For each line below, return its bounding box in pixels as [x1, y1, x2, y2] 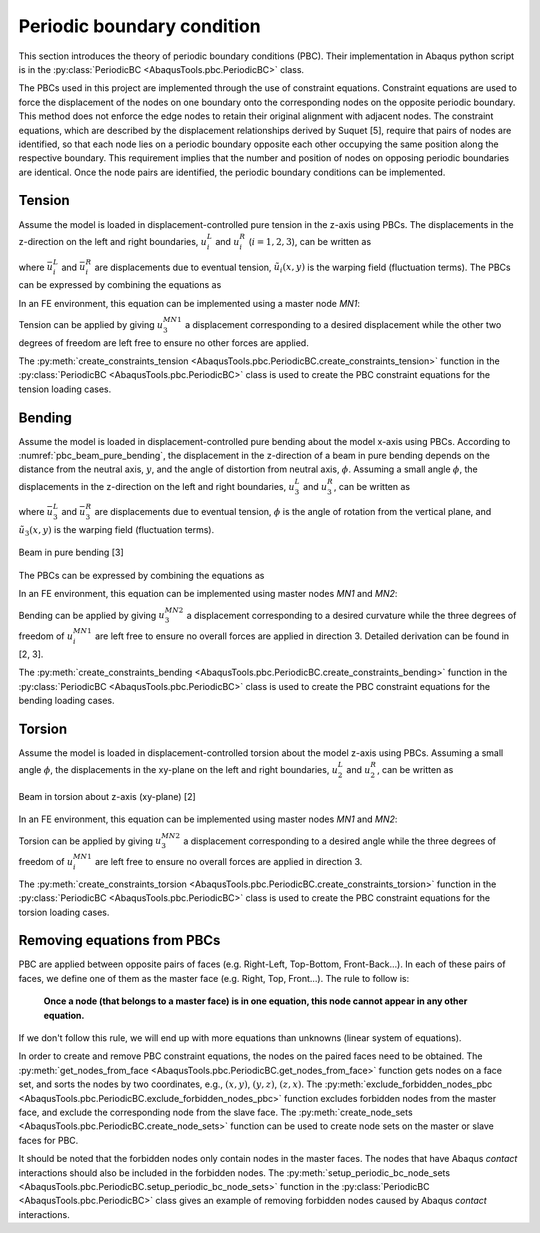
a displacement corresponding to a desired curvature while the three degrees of [186, 609, 517, 621]
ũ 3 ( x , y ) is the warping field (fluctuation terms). [18, 523, 215, 538]
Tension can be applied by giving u [18, 318, 164, 330]
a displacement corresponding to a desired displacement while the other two [185, 318, 502, 330]
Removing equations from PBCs [18, 932, 221, 949]
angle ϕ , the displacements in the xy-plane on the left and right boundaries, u [18, 763, 339, 775]
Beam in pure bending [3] [18, 546, 124, 559]
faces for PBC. [18, 1134, 79, 1146]
